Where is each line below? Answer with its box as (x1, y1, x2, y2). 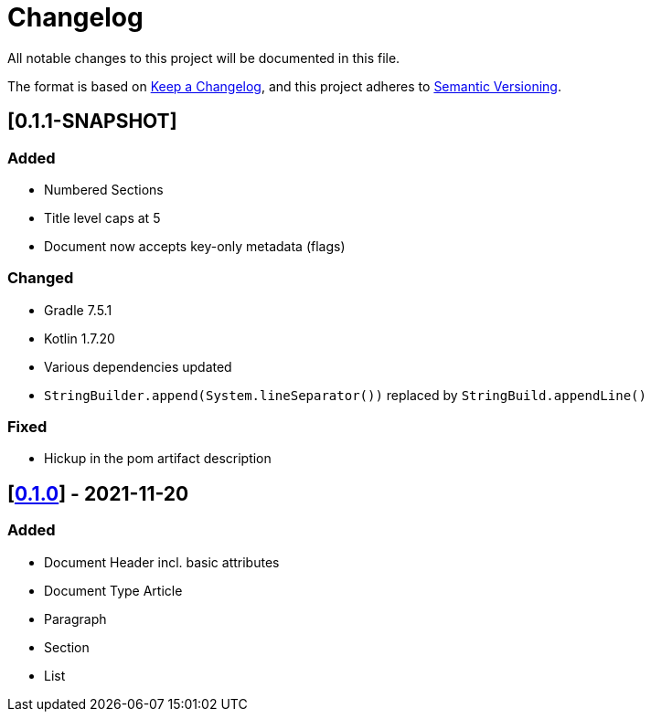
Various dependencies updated (44, 358, 232, 375)
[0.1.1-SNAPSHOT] (7, 110, 177, 133)
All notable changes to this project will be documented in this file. (7, 49, 400, 66)
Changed (7, 269, 74, 288)
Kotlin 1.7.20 (44, 330, 115, 346)
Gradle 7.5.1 (44, 301, 112, 318)
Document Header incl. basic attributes (44, 554, 280, 570)
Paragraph (44, 610, 107, 627)
